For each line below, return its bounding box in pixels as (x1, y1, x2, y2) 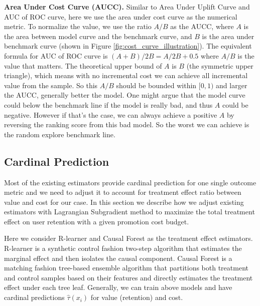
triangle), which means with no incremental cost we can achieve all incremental (4, 70, 248, 81)
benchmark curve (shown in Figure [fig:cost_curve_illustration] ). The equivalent (4, 41, 252, 51)
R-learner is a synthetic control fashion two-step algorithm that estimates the (4, 243, 242, 253)
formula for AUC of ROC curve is (4, 50, 108, 61)
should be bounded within (116, 80, 197, 90)
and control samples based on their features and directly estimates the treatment (4, 272, 253, 282)
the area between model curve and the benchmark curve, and (4, 31, 192, 41)
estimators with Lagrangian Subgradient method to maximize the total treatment (4, 206, 255, 217)
